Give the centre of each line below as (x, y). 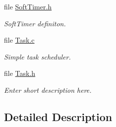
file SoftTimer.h (28, 6)
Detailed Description (58, 116)
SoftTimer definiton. (35, 23)
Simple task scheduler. (37, 56)
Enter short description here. (48, 90)
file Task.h (20, 73)
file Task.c (19, 40)
